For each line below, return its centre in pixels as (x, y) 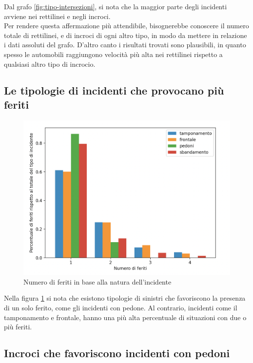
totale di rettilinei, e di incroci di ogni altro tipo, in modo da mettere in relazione (126, 35)
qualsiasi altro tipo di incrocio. (50, 64)
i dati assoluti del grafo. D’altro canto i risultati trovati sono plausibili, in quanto (125, 45)
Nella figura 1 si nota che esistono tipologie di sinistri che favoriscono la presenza (125, 298)
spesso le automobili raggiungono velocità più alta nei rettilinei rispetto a (113, 54)
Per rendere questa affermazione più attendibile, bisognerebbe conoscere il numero (126, 26)
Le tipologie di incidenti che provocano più (114, 90)
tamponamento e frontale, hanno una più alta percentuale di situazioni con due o (125, 317)
